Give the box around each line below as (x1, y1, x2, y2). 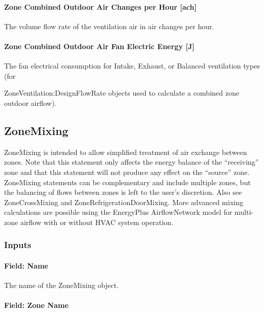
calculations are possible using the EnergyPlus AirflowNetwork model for (4, 207, 232, 217)
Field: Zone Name (4, 300, 69, 310)
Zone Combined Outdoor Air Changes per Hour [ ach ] (4, 1, 197, 12)
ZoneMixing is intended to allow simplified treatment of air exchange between (4, 146, 247, 157)
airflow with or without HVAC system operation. (20, 216, 174, 227)
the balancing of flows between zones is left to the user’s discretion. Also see (4, 187, 242, 197)
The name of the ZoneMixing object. (4, 280, 119, 291)
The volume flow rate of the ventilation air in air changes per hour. (4, 20, 214, 31)
